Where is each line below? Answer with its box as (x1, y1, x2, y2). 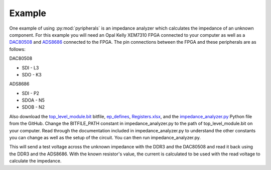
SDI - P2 (22, 90, 40, 96)
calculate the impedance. (9, 158, 62, 164)
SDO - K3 (22, 71, 42, 77)
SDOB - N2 (22, 104, 45, 110)
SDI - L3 (22, 64, 39, 70)
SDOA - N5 (22, 97, 45, 103)
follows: (9, 46, 26, 52)
